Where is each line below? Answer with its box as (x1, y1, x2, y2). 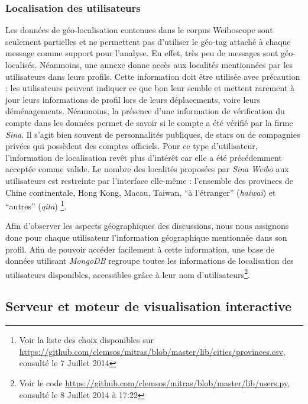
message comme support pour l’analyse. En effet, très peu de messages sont (5, 47, 278, 59)
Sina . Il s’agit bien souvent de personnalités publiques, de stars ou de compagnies (5, 128, 300, 140)
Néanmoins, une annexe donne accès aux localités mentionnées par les (40, 59, 293, 70)
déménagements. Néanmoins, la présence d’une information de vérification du (5, 105, 285, 117)
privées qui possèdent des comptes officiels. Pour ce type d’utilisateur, (5, 140, 258, 152)
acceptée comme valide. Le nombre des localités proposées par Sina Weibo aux (5, 163, 289, 175)
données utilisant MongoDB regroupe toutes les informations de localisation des (5, 254, 294, 267)
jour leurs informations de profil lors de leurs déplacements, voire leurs (5, 93, 261, 105)
